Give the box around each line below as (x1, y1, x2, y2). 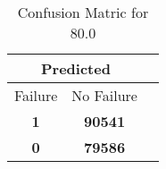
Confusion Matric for (17, 2, 149, 22)
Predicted (41, 58, 111, 79)
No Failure (71, 85, 137, 106)
